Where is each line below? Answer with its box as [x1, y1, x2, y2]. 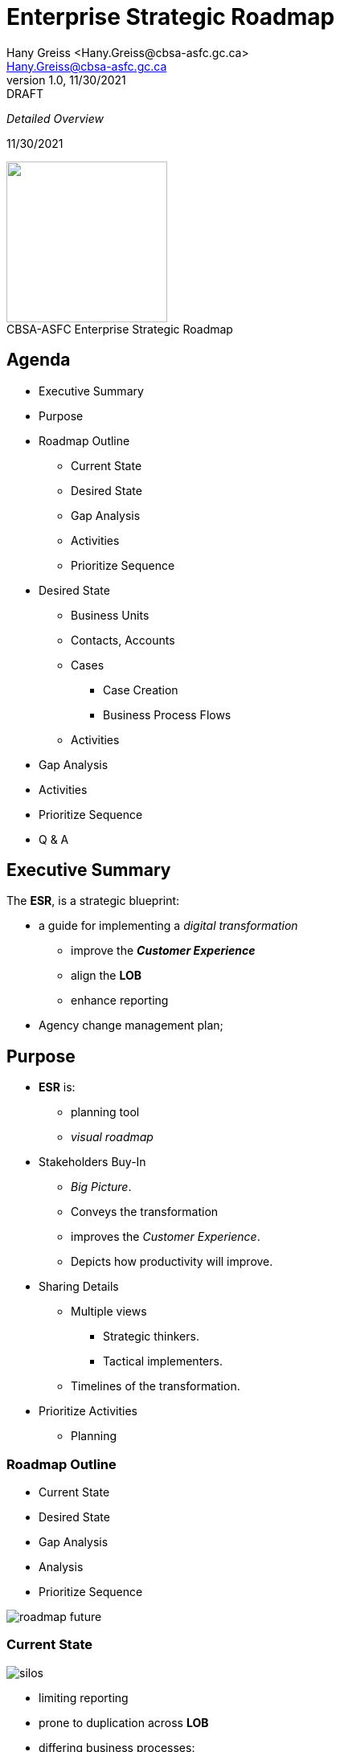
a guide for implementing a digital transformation [39, 919, 298, 933]
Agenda [6, 350, 71, 370]
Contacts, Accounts [71, 632, 175, 647]
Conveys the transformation [71, 1205, 219, 1219]
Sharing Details [39, 1279, 119, 1294]
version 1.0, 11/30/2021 [6, 72, 126, 87]
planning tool [71, 1105, 140, 1120]
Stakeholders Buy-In [39, 1155, 146, 1169]
